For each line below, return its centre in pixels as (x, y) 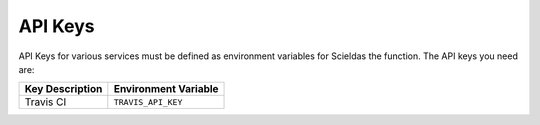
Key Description (63, 89)
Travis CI (45, 102)
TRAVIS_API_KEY (148, 101)
